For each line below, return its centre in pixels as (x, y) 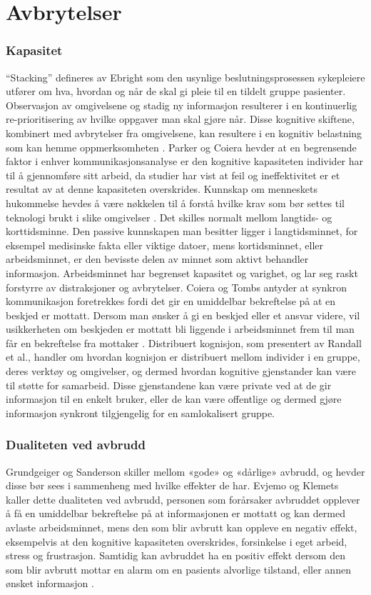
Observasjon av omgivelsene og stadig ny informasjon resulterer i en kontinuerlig (182, 105)
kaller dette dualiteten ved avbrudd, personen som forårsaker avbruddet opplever (183, 499)
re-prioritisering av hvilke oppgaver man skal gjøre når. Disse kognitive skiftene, (180, 119)
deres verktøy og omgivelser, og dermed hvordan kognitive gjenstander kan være (181, 371)
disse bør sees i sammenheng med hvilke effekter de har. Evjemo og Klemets (172, 485)
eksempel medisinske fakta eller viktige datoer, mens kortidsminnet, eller (165, 245)
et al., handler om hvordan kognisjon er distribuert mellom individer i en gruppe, (183, 357)
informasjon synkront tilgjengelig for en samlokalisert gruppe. (141, 412)
